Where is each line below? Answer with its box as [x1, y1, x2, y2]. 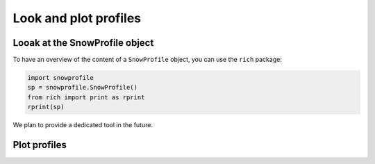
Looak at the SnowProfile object [12, 37, 154, 49]
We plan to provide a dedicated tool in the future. [12, 121, 153, 129]
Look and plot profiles [12, 10, 142, 26]
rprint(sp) [27, 103, 65, 111]
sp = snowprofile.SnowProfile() [27, 83, 138, 92]
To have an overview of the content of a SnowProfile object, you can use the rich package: [12, 56, 283, 64]
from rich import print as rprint [27, 93, 145, 101]
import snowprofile [27, 74, 94, 82]
